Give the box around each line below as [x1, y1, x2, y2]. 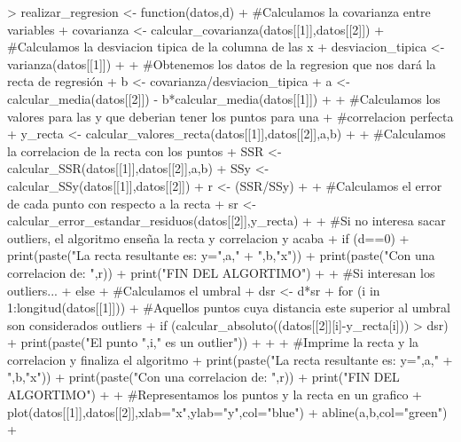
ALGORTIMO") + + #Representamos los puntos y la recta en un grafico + [7, 385, 422, 404]
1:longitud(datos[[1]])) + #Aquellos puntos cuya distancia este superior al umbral [7, 298, 450, 317]
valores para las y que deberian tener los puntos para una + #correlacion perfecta [7, 107, 454, 125]
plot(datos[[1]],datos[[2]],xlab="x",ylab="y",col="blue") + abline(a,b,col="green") [7, 402, 448, 421]
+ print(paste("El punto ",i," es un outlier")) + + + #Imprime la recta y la [7, 333, 419, 351]
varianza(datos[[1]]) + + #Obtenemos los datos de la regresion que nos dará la [7, 54, 436, 73]
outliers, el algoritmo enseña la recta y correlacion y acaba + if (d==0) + [7, 228, 410, 247]
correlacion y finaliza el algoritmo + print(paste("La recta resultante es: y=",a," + [7, 350, 453, 368]
